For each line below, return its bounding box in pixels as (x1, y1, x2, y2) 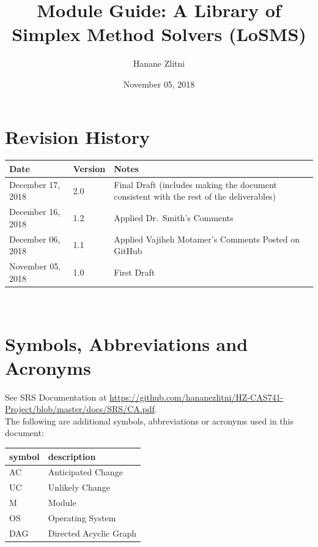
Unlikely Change (48, 481, 110, 494)
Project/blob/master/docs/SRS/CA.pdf (5, 402, 155, 415)
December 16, (9, 205, 61, 218)
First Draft (114, 265, 155, 278)
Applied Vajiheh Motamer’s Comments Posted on (114, 232, 300, 245)
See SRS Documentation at (5, 390, 107, 403)
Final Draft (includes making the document (114, 178, 277, 191)
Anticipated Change (48, 466, 123, 478)
